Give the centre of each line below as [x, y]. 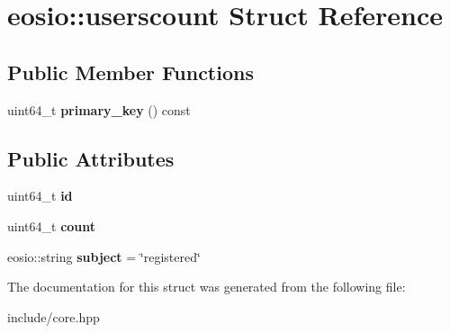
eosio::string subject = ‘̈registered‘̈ [104, 256]
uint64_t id [40, 196]
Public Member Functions [130, 72]
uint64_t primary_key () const [99, 109]
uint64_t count [52, 225]
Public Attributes [91, 158]
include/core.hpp [54, 316]
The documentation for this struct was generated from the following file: [207, 287]
